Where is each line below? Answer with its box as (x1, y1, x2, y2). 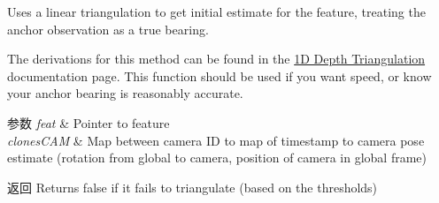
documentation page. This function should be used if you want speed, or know (7, 66, 432, 85)
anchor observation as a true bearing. (7, 19, 209, 38)
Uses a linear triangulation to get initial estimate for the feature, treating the (7, 3, 426, 20)
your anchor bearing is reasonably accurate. (7, 84, 243, 102)
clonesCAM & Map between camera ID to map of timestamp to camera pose (7, 131, 425, 149)
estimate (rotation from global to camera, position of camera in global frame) (7, 148, 427, 167)
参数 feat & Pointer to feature (7, 113, 170, 132)
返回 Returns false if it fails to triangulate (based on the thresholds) (7, 177, 378, 196)
